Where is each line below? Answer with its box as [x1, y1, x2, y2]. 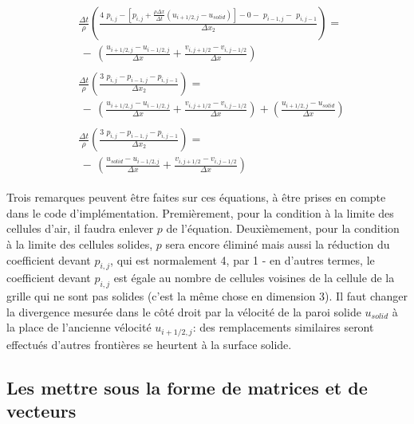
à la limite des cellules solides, [6, 236, 153, 253]
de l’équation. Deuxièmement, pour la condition [166, 220, 400, 237]
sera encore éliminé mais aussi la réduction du [165, 236, 390, 253]
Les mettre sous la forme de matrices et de [6, 375, 368, 399]
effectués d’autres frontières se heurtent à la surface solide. [6, 336, 292, 352]
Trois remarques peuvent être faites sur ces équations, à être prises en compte [6, 189, 386, 206]
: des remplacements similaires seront [192, 319, 374, 336]
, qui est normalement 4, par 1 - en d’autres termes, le [110, 251, 375, 268]
